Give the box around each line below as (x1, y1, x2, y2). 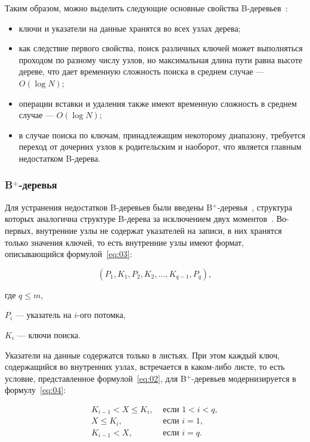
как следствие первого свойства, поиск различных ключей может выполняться (18, 42, 303, 54)
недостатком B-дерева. (18, 152, 101, 164)
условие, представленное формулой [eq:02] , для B (5, 372, 187, 384)
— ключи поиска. (17, 328, 81, 341)
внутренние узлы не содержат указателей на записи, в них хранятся (36, 224, 282, 236)
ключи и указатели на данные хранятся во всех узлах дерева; (18, 21, 241, 34)
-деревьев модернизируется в (191, 372, 296, 384)
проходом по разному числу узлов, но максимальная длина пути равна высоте (18, 53, 302, 66)
